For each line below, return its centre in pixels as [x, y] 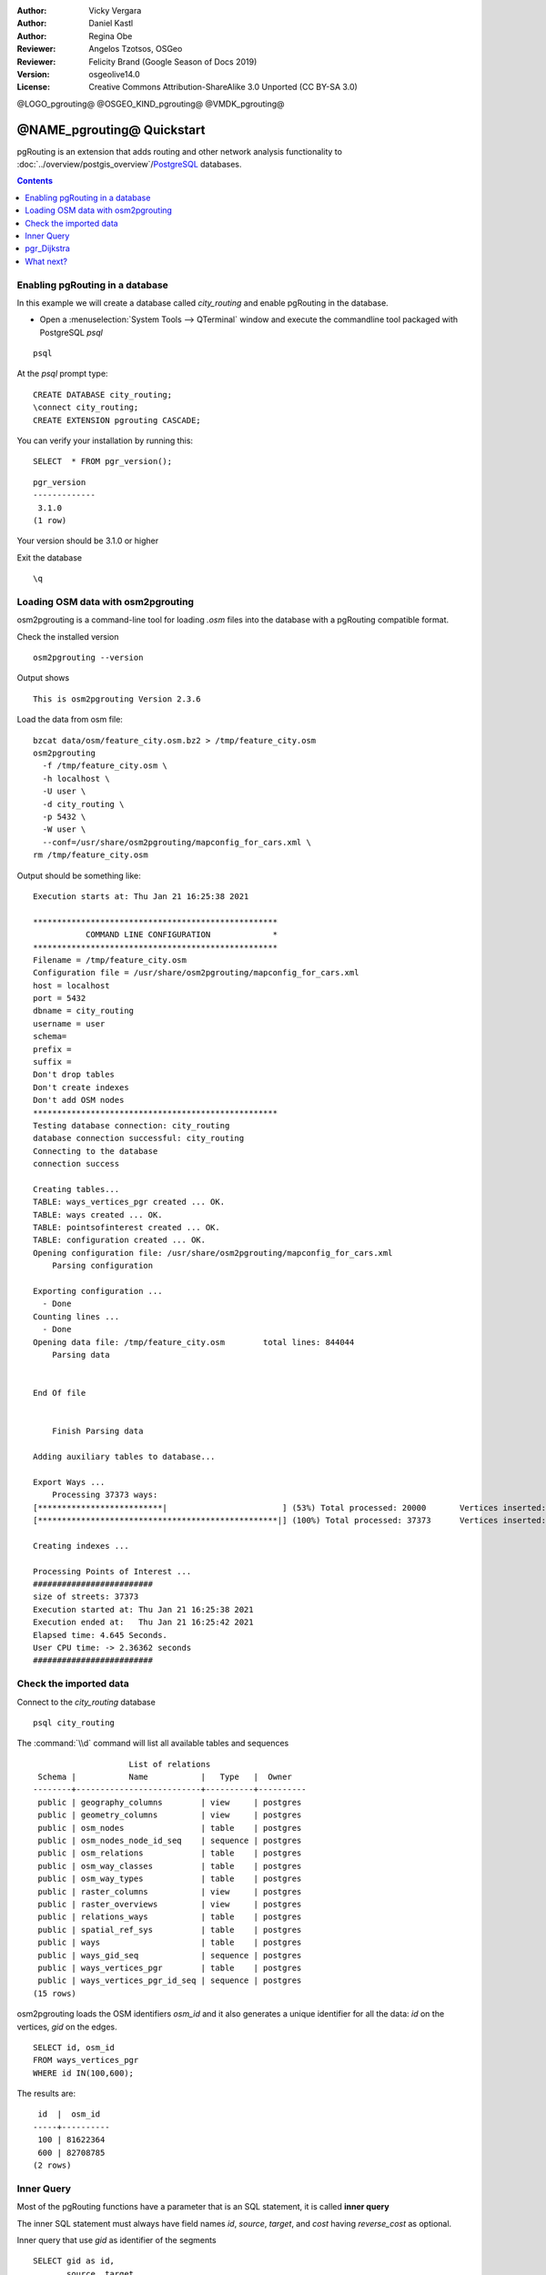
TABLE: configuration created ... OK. [120, 1240]
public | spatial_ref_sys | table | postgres [170, 1930]
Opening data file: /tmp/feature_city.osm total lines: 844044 [194, 1342]
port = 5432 [60, 998]
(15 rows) [55, 1993]
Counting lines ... [76, 1316]
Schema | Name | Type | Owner [165, 1777]
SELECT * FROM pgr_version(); [103, 461]
